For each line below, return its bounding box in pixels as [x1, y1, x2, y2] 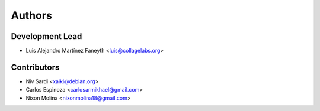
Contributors [11, 62, 60, 72]
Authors [11, 9, 53, 22]
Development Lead [11, 31, 82, 41]
